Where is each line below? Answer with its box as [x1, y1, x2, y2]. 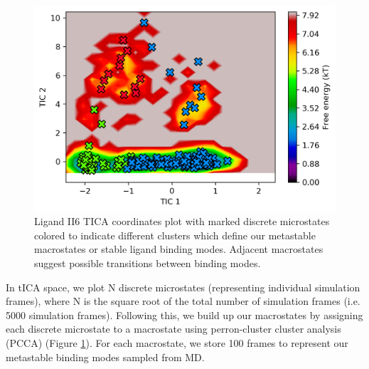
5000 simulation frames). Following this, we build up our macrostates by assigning [6, 307, 363, 322]
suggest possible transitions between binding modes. [34, 255, 261, 270]
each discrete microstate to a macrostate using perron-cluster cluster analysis [6, 321, 341, 336]
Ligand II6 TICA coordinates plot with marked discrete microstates [34, 214, 330, 229]
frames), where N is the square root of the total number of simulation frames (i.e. [6, 293, 360, 308]
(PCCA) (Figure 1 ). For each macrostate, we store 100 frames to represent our [6, 335, 348, 350]
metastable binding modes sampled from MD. [6, 349, 205, 364]
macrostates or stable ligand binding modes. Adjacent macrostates [34, 241, 323, 256]
